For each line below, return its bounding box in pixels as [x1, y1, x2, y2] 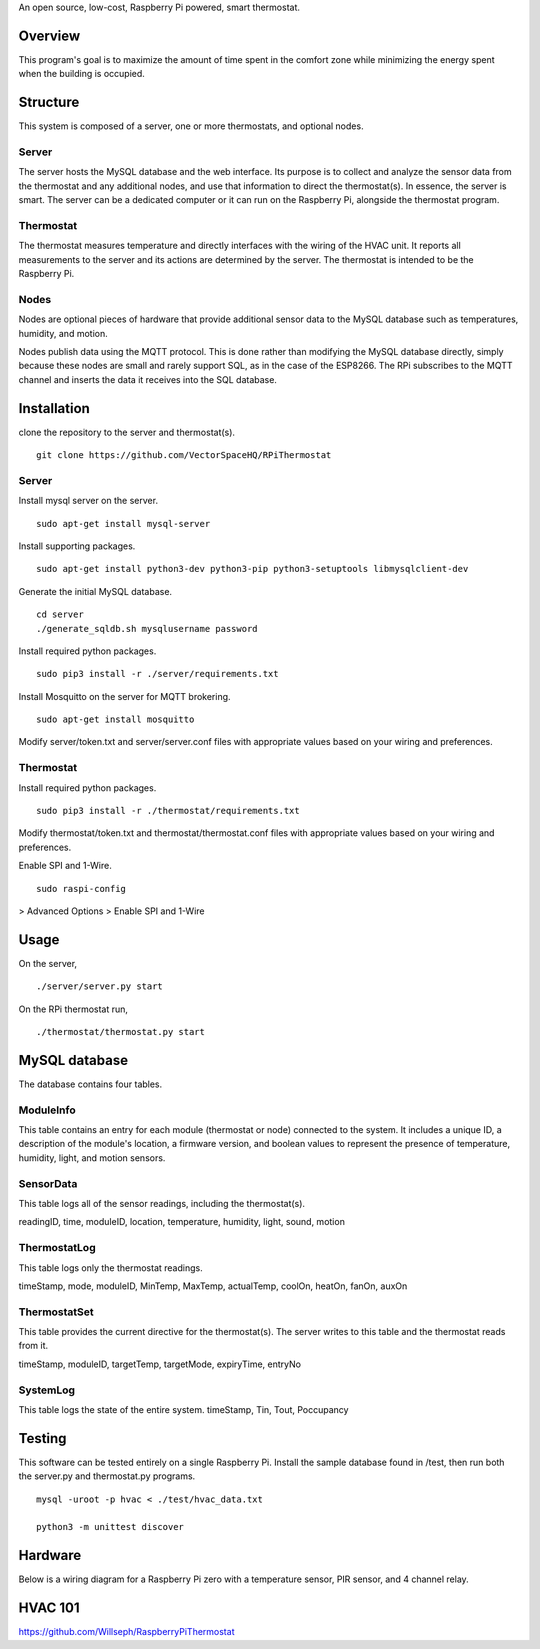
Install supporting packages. [18, 540, 136, 552]
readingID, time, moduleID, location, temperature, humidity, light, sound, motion [18, 1216, 345, 1228]
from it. [18, 1340, 49, 1352]
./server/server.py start [36, 981, 164, 992]
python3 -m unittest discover [36, 1521, 185, 1533]
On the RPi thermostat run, [18, 1003, 129, 1015]
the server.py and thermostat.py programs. [18, 1470, 196, 1482]
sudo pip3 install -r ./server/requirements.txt [36, 668, 279, 680]
